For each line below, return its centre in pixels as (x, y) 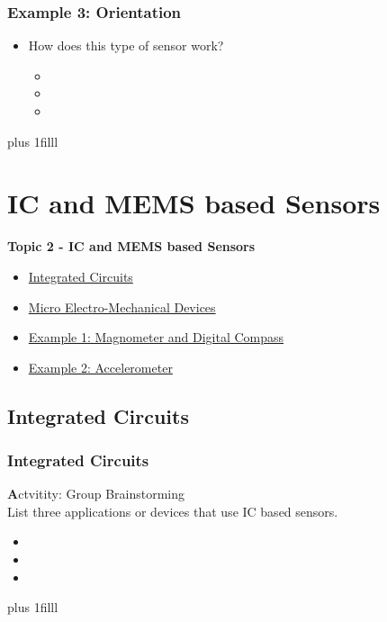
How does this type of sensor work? (126, 45)
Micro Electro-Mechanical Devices (122, 306)
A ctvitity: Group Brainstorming (96, 494)
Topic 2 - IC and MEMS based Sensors (131, 246)
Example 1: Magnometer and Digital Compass (156, 337)
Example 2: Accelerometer (100, 367)
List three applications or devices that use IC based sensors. (173, 511)
